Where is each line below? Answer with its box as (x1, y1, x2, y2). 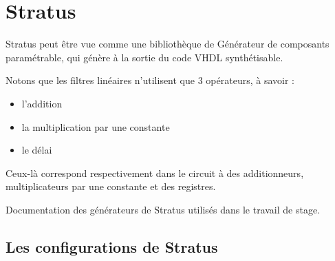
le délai (21, 143, 52, 157)
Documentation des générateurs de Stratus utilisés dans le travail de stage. (6, 202, 321, 216)
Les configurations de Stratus (6, 236, 218, 257)
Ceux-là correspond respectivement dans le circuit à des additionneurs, (6, 165, 304, 180)
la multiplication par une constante (21, 119, 170, 134)
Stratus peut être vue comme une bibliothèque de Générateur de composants (6, 36, 329, 51)
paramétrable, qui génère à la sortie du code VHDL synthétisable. (6, 50, 283, 64)
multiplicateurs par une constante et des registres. (6, 179, 216, 194)
